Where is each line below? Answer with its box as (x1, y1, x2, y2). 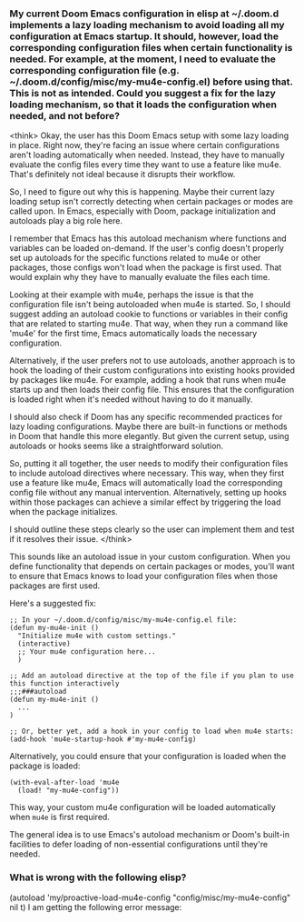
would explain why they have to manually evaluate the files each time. (9, 272, 270, 283)
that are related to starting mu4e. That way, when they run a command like (9, 318, 289, 329)
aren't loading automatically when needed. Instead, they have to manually (9, 149, 286, 161)
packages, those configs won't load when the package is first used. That (9, 262, 282, 273)
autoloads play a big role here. (9, 215, 123, 226)
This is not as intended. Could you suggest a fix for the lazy (9, 86, 277, 99)
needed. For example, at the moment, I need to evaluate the (9, 53, 277, 65)
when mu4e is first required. (9, 812, 111, 823)
